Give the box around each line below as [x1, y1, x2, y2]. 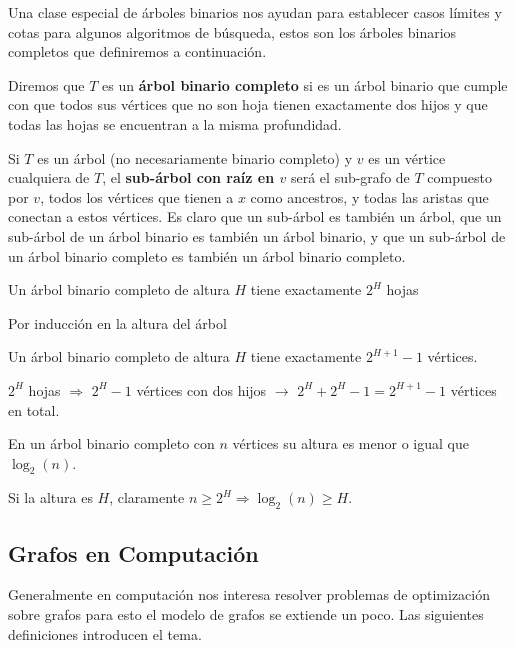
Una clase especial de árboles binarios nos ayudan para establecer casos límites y [8, 2, 502, 22]
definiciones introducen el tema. [8, 623, 202, 644]
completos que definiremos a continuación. [8, 41, 267, 62]
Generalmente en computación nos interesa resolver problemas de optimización [8, 584, 491, 605]
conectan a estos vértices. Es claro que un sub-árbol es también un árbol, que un [8, 206, 502, 227]
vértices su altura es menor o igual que [232, 433, 469, 454]
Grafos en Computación [8, 537, 259, 568]
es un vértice [368, 147, 446, 168]
